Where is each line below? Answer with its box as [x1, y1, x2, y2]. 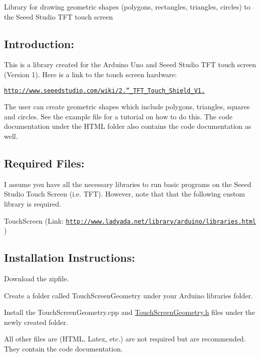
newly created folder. [4, 316, 68, 327]
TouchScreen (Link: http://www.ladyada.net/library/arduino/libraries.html [4, 215, 256, 226]
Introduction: [4, 36, 74, 51]
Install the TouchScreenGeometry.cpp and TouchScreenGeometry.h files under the [4, 307, 255, 317]
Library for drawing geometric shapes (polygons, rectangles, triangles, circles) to [4, 2, 250, 12]
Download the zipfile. [4, 273, 69, 284]
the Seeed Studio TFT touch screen [4, 11, 113, 22]
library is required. [4, 199, 61, 209]
